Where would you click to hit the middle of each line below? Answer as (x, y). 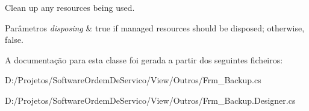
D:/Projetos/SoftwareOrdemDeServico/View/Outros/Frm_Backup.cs (133, 80)
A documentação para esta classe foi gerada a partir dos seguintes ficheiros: (144, 59)
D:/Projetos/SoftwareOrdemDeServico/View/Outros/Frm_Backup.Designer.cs (150, 100)
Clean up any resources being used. (70, 7)
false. (14, 40)
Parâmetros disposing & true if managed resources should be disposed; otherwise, (155, 27)
